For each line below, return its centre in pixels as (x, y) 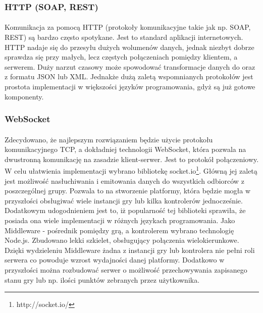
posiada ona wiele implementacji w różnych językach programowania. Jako (120, 220)
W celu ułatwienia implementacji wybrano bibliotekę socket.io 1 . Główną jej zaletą (131, 170)
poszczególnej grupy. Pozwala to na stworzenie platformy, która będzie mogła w (128, 191)
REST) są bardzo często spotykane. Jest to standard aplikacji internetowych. (124, 37)
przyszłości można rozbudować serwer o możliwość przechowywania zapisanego (126, 270)
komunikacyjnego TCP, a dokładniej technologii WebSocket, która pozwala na (125, 149)
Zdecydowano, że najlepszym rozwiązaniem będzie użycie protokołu (109, 139)
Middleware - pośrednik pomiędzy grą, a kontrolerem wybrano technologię (119, 230)
